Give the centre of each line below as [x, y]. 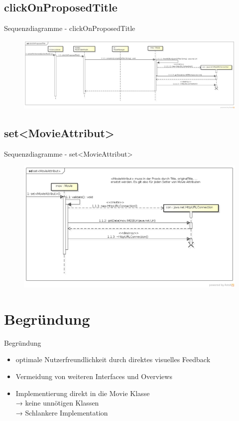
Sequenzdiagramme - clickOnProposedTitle [70, 28]
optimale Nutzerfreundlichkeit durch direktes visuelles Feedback [113, 359]
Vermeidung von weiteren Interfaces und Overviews [94, 376]
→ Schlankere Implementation [62, 412]
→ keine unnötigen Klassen [57, 403]
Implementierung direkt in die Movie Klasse [83, 393]
